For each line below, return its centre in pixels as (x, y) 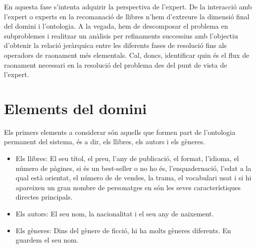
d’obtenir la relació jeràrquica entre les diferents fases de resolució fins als (115, 45)
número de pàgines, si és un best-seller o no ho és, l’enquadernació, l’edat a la (133, 168)
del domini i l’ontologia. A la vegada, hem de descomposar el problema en (116, 26)
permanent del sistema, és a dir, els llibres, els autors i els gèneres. (105, 142)
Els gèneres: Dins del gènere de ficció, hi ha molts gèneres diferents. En (123, 230)
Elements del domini (76, 108)
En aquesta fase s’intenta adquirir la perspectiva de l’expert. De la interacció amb (128, 6)
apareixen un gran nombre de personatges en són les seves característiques (128, 187)
